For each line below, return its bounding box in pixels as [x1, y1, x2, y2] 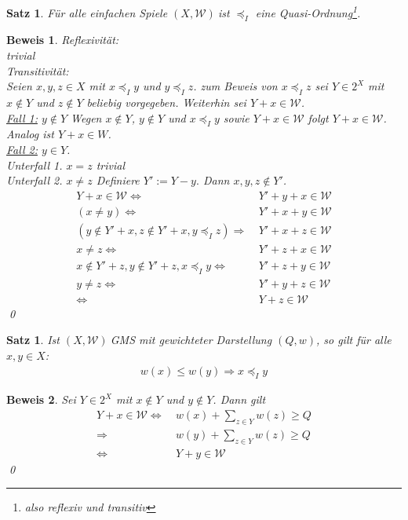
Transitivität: [6, 62, 69, 79]
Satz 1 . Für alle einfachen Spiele [6, 4, 168, 20]
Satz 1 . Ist [6, 331, 60, 348]
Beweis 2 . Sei [6, 391, 76, 408]
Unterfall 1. [6, 156, 63, 173]
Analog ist [6, 126, 54, 142]
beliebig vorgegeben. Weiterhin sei [86, 94, 246, 111]
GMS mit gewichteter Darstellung [110, 331, 272, 348]
